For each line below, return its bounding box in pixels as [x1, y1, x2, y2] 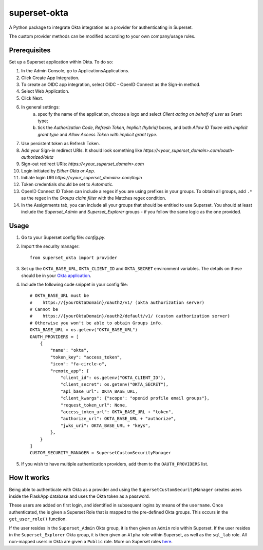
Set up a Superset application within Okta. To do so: [9, 59, 113, 64]
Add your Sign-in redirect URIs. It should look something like [21, 147, 143, 153]
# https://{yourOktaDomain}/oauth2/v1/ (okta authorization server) [30, 299, 205, 305]
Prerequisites [9, 46, 51, 54]
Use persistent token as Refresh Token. [21, 141, 100, 147]
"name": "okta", [50, 347, 89, 353]
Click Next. [21, 95, 43, 101]
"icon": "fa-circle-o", [50, 361, 107, 367]
